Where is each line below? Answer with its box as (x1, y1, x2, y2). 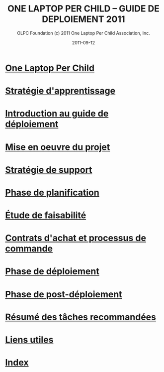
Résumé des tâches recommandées (5, 311, 157, 323)
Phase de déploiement (5, 266, 99, 277)
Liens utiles (5, 334, 54, 345)
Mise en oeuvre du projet (5, 141, 110, 152)
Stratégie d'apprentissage (5, 85, 116, 97)
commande (5, 243, 53, 254)
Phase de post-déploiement (5, 288, 123, 300)
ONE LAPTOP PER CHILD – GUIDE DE (7, 3, 160, 14)
